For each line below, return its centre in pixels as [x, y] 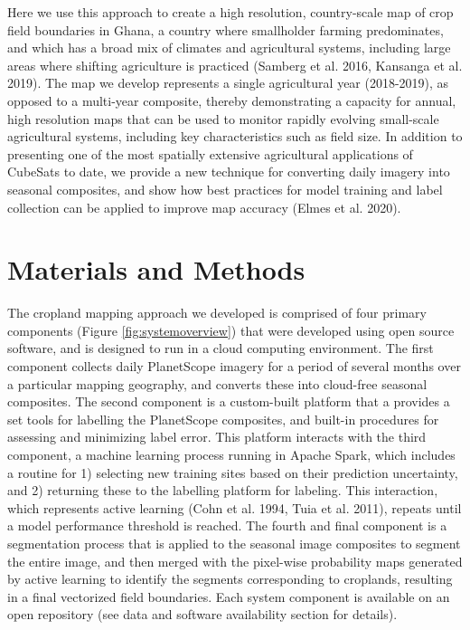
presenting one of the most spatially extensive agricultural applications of [210, 153]
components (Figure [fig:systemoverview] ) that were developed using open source [231, 330]
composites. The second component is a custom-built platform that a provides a [229, 401]
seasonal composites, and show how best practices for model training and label [225, 189]
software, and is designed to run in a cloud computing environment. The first [221, 348]
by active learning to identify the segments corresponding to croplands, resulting [230, 579]
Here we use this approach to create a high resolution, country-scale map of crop [230, 12]
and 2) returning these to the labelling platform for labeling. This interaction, [223, 490]
